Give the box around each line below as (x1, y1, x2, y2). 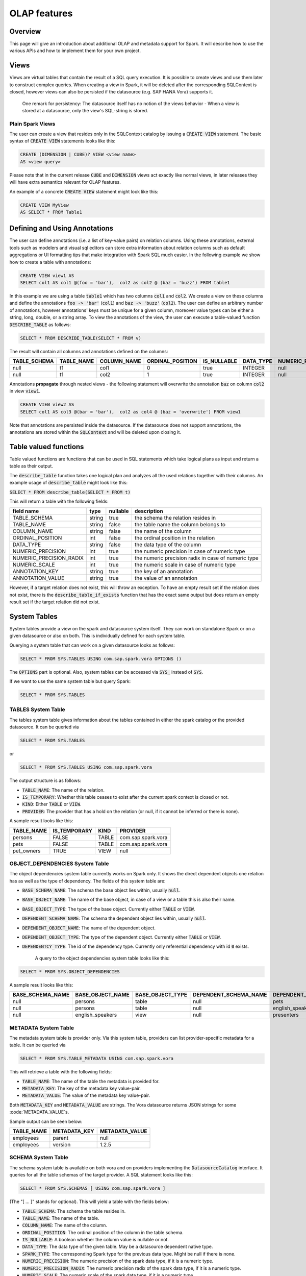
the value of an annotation (134, 575, 197, 582)
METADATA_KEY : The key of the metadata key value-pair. (22, 1085, 141, 1092)
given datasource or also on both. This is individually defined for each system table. (9, 633, 186, 639)
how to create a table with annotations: (9, 259, 91, 265)
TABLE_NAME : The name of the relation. (22, 787, 105, 793)
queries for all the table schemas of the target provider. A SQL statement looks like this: (9, 1172, 193, 1178)
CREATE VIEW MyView (20, 202, 69, 208)
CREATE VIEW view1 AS (20, 273, 74, 278)
